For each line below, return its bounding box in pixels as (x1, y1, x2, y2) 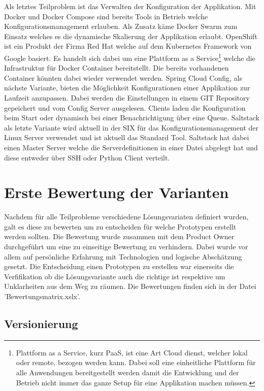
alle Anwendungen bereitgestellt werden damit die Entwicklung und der (16, 367, 239, 378)
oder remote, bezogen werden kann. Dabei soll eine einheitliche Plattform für (16, 357, 256, 368)
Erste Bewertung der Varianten (4, 182, 229, 203)
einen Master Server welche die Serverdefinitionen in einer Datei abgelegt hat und (4, 142, 258, 152)
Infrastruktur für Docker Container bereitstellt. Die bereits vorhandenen (4, 62, 229, 73)
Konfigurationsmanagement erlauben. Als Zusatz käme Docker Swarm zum (4, 21, 238, 31)
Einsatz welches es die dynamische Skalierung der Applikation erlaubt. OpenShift (4, 30, 257, 41)
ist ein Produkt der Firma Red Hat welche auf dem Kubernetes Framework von (4, 41, 252, 51)
